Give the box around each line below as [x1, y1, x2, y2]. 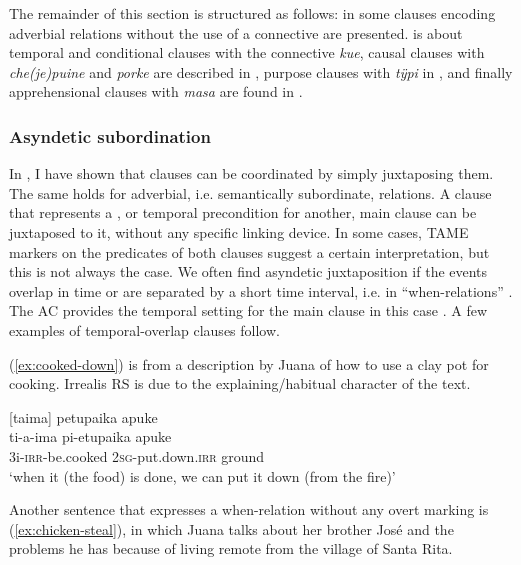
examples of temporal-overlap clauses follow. [9, 319, 280, 340]
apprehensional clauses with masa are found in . [9, 81, 303, 102]
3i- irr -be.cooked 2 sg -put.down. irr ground [9, 445, 265, 466]
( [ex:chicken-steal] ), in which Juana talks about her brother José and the [9, 518, 454, 539]
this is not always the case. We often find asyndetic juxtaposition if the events [9, 261, 488, 282]
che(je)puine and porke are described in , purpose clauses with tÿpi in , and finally [9, 61, 513, 82]
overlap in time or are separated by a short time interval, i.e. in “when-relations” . [9, 280, 513, 301]
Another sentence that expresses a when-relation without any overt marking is [9, 499, 489, 520]
